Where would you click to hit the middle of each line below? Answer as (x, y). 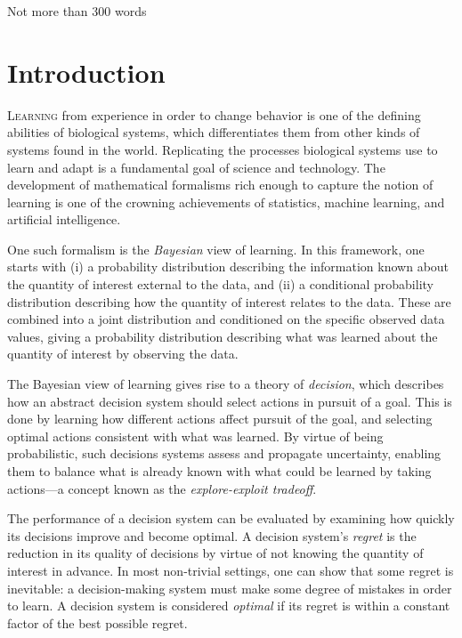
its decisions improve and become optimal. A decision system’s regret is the (212, 535)
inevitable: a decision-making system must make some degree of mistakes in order (230, 588)
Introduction (86, 72)
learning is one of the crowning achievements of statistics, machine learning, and (226, 202)
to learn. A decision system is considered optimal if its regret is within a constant (229, 606)
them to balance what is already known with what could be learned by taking (219, 471)
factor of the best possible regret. (97, 622)
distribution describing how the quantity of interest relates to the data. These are (229, 301)
